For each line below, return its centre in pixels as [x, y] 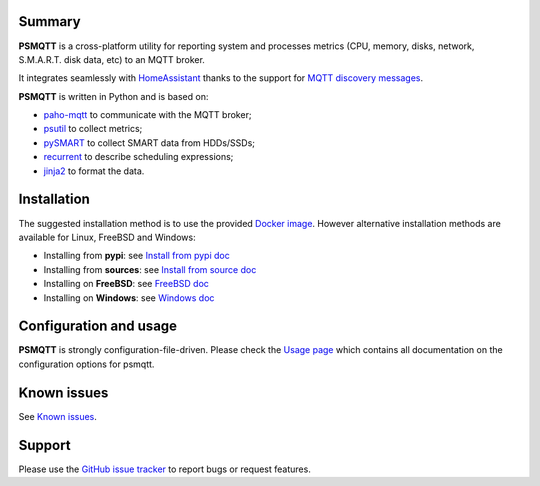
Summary [49, 21]
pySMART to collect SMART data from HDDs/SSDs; [149, 142]
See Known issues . [57, 416]
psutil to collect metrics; [93, 129]
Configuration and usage [98, 326]
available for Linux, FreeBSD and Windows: [107, 237]
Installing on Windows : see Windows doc [129, 297]
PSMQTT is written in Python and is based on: [113, 96]
